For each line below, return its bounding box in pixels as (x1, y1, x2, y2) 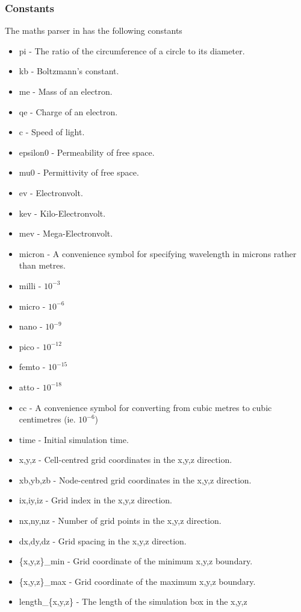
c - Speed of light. (19, 126, 85, 138)
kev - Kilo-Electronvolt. (19, 206, 106, 219)
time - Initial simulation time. (19, 433, 129, 445)
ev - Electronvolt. (19, 186, 83, 199)
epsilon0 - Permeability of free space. (19, 145, 155, 158)
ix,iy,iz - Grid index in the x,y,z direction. (19, 494, 172, 506)
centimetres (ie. (19, 413, 76, 426)
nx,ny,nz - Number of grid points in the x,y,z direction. (19, 514, 222, 527)
